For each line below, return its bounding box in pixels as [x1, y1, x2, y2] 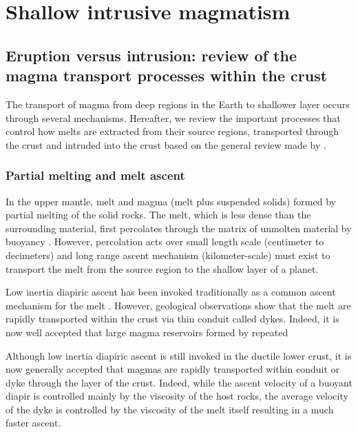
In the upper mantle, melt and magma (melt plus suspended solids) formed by [6, 194, 336, 208]
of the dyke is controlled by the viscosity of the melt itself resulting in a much [6, 402, 334, 416]
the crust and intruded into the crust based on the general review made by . [6, 137, 326, 152]
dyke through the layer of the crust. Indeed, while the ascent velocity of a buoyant [6, 375, 352, 389]
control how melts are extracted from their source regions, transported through [6, 124, 339, 138]
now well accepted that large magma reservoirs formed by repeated [6, 325, 288, 339]
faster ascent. [6, 415, 61, 430]
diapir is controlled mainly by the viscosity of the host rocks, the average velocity [6, 389, 348, 403]
